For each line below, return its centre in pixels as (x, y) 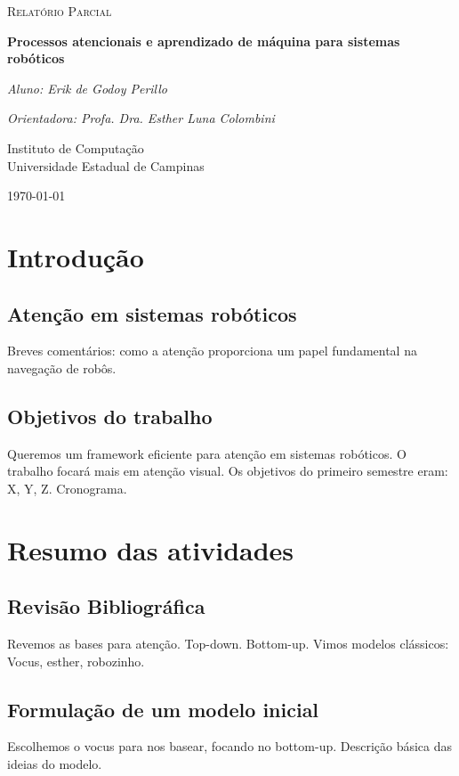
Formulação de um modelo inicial (163, 709)
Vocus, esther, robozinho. (76, 661)
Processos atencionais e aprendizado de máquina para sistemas (204, 41)
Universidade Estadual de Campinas (106, 165)
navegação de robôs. (62, 368)
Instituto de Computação (76, 147)
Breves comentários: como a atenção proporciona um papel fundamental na (212, 351)
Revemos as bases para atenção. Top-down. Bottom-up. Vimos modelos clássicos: (228, 644)
